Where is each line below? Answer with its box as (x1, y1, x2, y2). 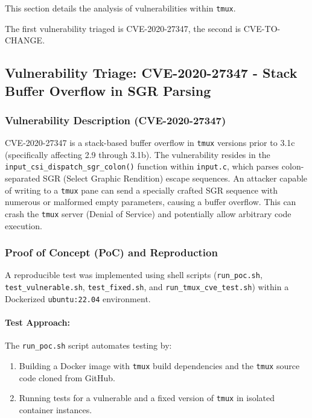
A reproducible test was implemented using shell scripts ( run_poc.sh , (5, 268, 263, 281)
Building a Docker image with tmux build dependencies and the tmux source (19, 359, 300, 372)
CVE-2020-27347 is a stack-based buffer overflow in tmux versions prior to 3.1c (5, 136, 295, 149)
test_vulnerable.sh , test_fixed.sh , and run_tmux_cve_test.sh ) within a (5, 280, 289, 293)
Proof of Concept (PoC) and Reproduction (5, 245, 218, 260)
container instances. (19, 403, 92, 416)
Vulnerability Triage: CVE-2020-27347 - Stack (5, 63, 298, 82)
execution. (5, 219, 42, 232)
